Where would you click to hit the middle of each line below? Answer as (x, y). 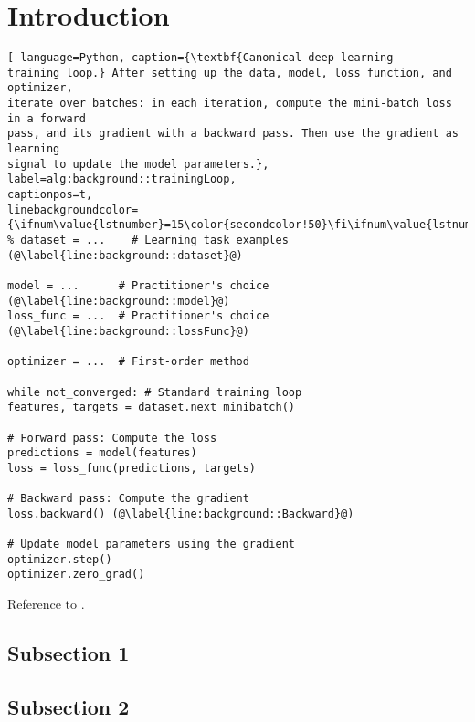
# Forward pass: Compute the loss (112, 438)
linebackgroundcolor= (73, 209)
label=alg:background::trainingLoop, (122, 179)
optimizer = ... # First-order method (128, 362)
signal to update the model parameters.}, (138, 164)
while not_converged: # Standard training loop (155, 392)
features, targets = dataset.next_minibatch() (151, 408)
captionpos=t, (50, 195)
